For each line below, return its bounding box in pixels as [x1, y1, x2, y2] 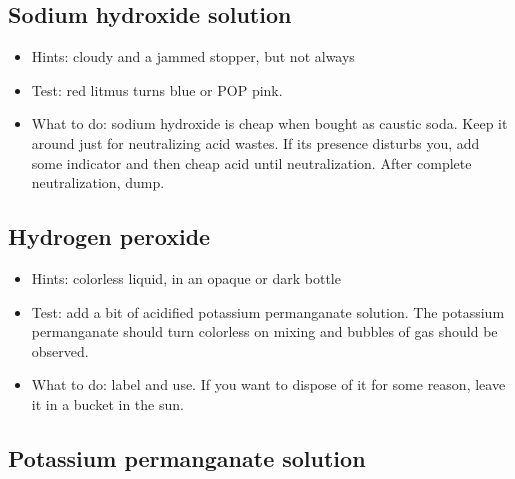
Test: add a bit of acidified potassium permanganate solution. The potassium [31, 301, 505, 322]
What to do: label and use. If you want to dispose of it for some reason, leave [31, 374, 506, 395]
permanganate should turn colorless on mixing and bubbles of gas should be [31, 321, 498, 342]
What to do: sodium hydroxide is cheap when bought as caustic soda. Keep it [31, 113, 508, 134]
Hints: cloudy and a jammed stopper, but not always [31, 46, 355, 67]
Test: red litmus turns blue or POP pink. [31, 79, 283, 100]
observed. [31, 340, 89, 361]
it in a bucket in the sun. [31, 393, 184, 414]
